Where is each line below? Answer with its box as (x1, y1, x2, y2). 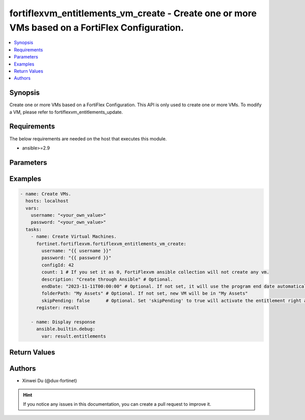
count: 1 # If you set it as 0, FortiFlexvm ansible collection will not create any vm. (41, 269, 269, 275)
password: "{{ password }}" (41, 255, 112, 261)
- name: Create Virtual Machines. (30, 234, 117, 239)
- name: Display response (30, 319, 96, 325)
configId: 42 (41, 262, 74, 268)
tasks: (25, 226, 42, 232)
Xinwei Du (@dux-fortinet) (22, 378, 77, 384)
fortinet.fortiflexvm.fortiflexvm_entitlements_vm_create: (36, 241, 187, 247)
